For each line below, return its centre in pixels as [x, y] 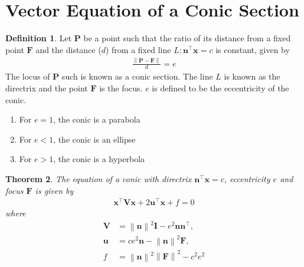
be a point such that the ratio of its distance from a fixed [187, 38]
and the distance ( [68, 49]
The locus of [28, 76]
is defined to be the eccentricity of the [220, 88]
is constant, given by [253, 49]
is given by [54, 190]
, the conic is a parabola [97, 119]
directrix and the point [47, 88]
